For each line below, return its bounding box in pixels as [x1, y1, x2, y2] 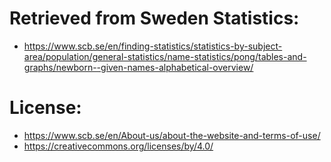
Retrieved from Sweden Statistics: [9, 7, 300, 30]
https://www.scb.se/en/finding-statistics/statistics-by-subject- [23, 40, 283, 52]
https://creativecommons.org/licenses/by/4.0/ [23, 140, 214, 152]
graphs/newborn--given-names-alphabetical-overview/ [23, 61, 254, 73]
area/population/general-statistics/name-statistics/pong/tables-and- [23, 50, 307, 62]
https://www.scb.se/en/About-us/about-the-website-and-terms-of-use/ [23, 129, 321, 141]
